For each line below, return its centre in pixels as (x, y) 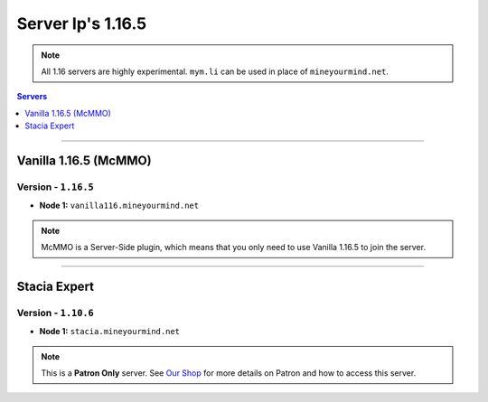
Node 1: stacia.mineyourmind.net (110, 332)
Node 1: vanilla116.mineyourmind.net (119, 206)
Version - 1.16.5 (55, 187)
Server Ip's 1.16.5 (82, 23)
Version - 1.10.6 (55, 313)
